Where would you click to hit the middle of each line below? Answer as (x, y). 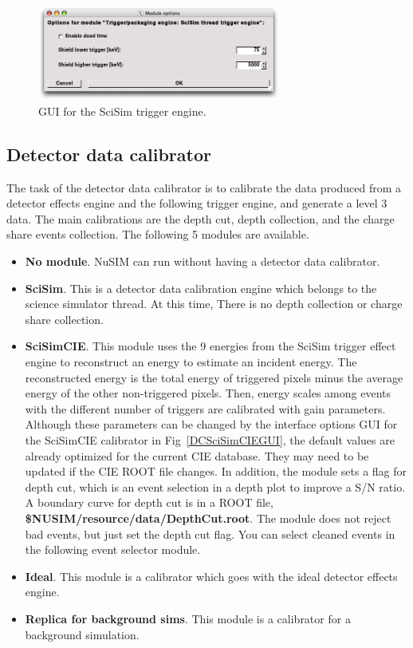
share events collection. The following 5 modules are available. (158, 234)
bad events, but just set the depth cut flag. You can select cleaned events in (210, 533)
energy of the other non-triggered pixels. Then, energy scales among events (208, 393)
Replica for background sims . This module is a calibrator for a (188, 618)
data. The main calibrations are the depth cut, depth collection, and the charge (201, 218)
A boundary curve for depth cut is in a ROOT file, (149, 502)
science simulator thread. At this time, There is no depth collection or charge (214, 304)
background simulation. (82, 634)
